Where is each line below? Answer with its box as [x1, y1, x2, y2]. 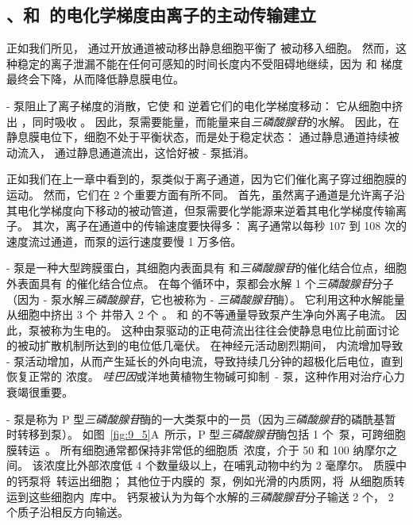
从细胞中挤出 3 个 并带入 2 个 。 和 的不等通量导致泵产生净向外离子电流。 [6, 306, 392, 323]
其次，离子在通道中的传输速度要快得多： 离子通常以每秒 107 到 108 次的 [32, 217, 407, 234]
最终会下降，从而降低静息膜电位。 [6, 71, 184, 87]
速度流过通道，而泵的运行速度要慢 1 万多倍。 [6, 232, 242, 249]
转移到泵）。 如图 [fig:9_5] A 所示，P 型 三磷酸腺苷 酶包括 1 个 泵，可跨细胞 [17, 426, 406, 443]
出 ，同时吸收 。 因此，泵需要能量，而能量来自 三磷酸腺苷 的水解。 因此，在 [6, 113, 399, 129]
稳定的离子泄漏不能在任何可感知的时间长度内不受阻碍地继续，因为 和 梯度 [17, 55, 403, 71]
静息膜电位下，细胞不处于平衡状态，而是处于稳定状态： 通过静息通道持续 [6, 128, 388, 145]
